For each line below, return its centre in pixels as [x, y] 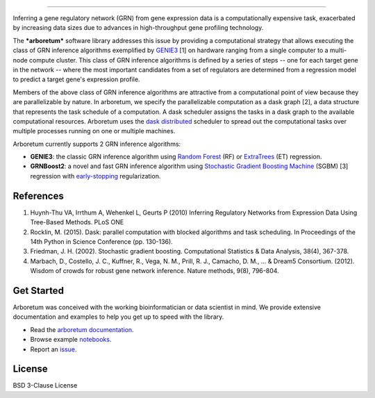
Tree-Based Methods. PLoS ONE [77, 222]
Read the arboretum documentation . [82, 329]
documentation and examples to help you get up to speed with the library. [118, 317]
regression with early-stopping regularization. [95, 176]
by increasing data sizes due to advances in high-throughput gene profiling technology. [138, 28]
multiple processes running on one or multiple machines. [94, 131]
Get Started [38, 291]
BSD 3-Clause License [45, 385]
